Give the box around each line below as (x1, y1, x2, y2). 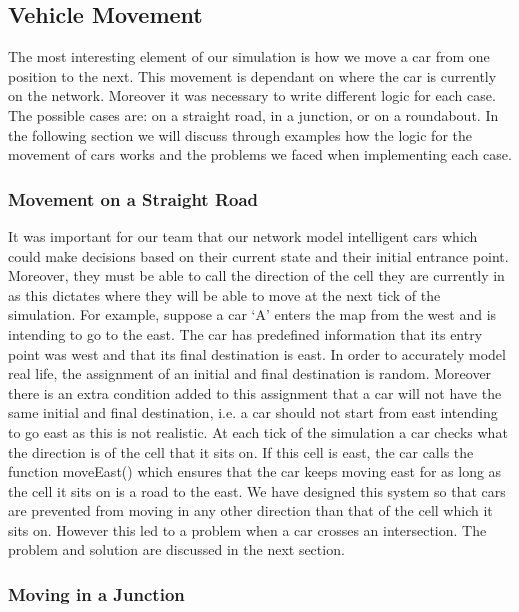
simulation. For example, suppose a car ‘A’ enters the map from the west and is (8, 304, 497, 325)
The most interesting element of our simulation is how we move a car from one (8, 46, 490, 67)
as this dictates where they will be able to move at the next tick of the (8, 284, 441, 305)
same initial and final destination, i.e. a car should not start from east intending (8, 402, 498, 423)
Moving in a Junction (8, 582, 185, 606)
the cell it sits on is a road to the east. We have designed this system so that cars (8, 480, 506, 501)
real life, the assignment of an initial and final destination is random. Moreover (8, 363, 492, 384)
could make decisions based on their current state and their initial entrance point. (8, 245, 509, 266)
